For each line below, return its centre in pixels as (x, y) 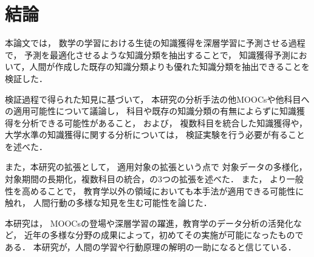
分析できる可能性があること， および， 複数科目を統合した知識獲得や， (164, 122)
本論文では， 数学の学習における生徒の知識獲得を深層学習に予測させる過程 (155, 43)
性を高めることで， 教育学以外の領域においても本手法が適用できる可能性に (155, 190)
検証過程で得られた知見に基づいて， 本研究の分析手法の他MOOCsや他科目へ (157, 99)
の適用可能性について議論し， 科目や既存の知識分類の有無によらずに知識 (151, 111)
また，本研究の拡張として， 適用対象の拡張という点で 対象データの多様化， (156, 167)
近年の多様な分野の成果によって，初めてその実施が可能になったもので (164, 235)
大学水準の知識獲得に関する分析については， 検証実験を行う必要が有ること (155, 135)
